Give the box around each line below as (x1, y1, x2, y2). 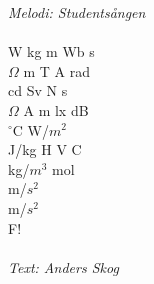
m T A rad (23, 60, 91, 81)
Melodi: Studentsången (8, 2, 146, 22)
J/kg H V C (8, 139, 82, 160)
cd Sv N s (8, 80, 68, 101)
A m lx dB (23, 99, 89, 120)
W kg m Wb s (8, 41, 95, 62)
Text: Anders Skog (8, 256, 119, 277)
